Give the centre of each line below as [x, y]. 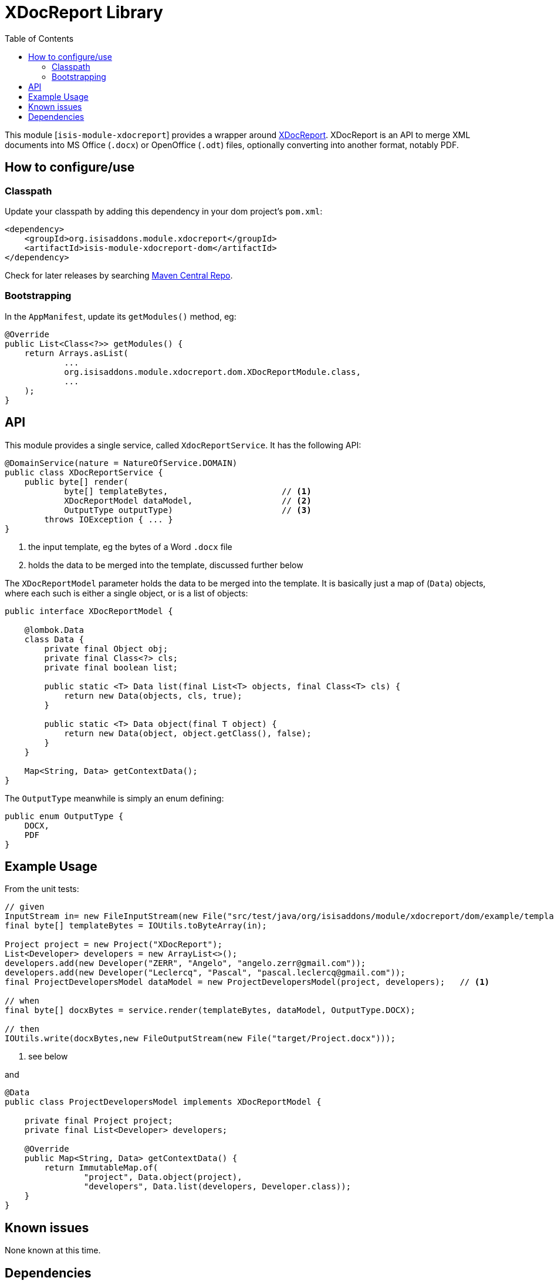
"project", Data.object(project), [163, 1177]
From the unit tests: [42, 889]
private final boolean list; [111, 667]
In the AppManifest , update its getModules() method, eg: [121, 316]
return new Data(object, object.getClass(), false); [188, 733]
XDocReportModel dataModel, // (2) [188, 500]
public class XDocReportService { [84, 472]
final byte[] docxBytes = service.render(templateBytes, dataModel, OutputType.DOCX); [210, 1010]
